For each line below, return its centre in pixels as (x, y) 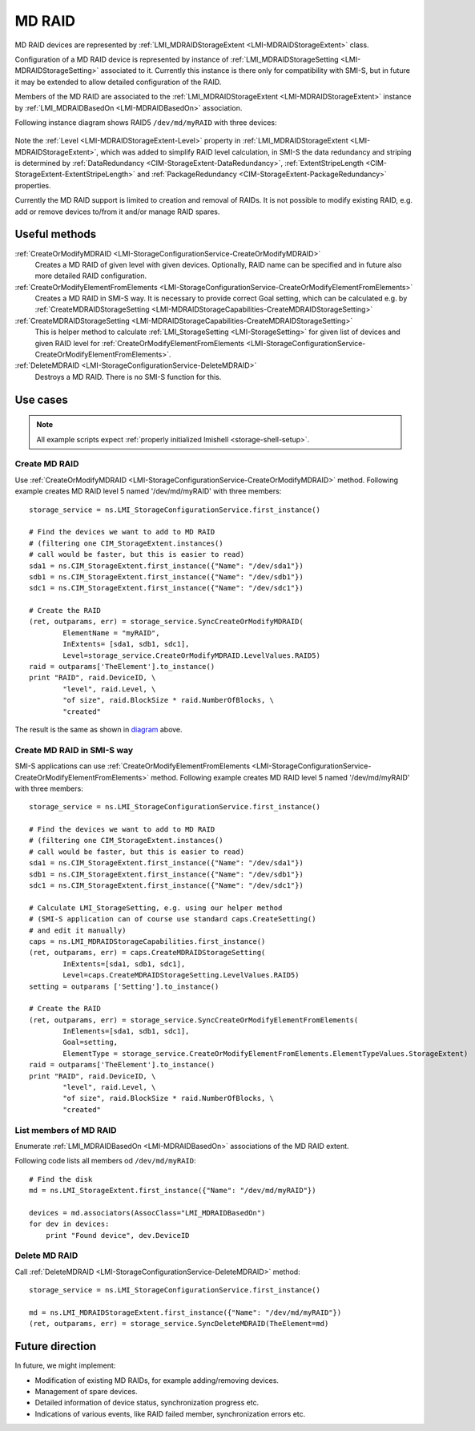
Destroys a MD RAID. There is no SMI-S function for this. (128, 377)
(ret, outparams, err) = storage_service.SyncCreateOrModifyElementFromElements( (194, 1020)
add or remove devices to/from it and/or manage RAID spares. (117, 212)
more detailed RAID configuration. (91, 276)
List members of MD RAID (66, 1130)
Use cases (41, 399)
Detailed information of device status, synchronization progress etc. (147, 1403)
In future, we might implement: (65, 1365)
